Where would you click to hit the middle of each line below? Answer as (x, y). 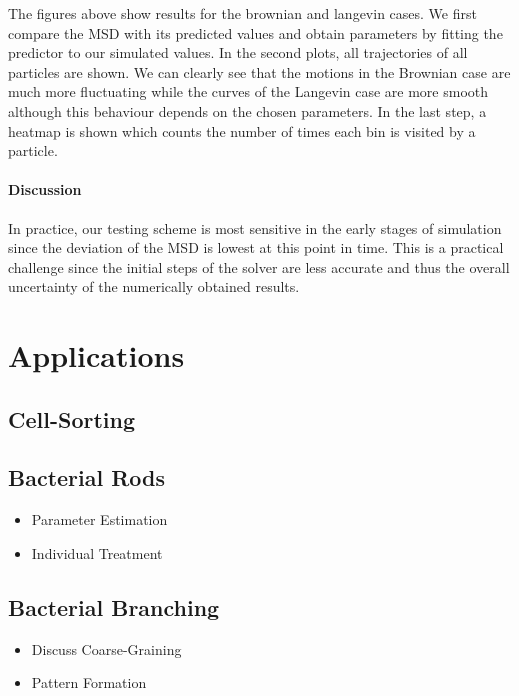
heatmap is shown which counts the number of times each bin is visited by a (242, 130)
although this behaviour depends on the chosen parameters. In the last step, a (247, 110)
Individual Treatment (97, 552)
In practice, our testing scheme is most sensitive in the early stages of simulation (255, 227)
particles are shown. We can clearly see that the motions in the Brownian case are (259, 71)
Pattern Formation (89, 682)
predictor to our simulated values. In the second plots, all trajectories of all (238, 52)
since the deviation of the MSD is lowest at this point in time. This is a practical (256, 247)
